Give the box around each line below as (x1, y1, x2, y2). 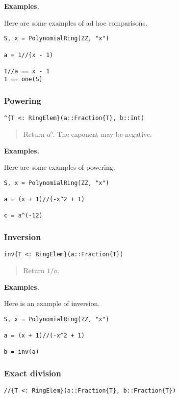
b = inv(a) (4, 348, 39, 356)
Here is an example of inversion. (4, 298, 100, 308)
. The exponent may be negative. (52, 129, 152, 139)
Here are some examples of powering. (4, 162, 115, 172)
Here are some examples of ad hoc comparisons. (4, 17, 148, 28)
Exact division (4, 367, 61, 379)
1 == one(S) (4, 76, 43, 83)
